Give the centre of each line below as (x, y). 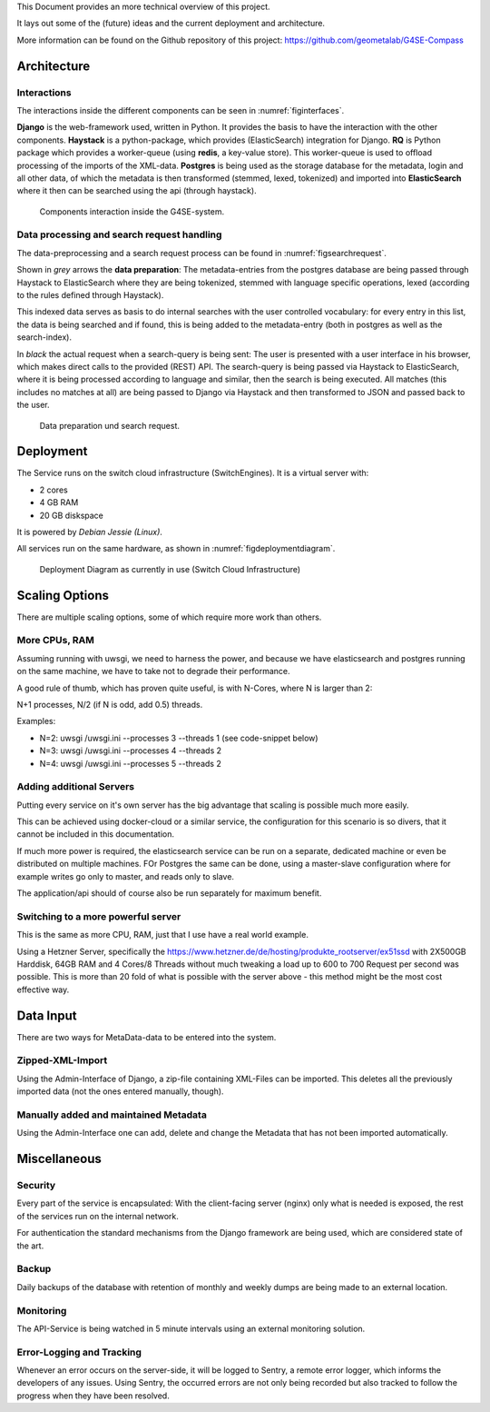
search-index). (44, 337)
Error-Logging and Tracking (79, 1352)
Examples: (36, 721)
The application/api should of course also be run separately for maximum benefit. (169, 893)
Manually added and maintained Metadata (112, 1115)
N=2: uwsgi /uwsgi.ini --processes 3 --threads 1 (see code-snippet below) (179, 738)
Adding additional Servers (76, 787)
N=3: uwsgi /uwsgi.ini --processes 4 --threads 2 (131, 751)
